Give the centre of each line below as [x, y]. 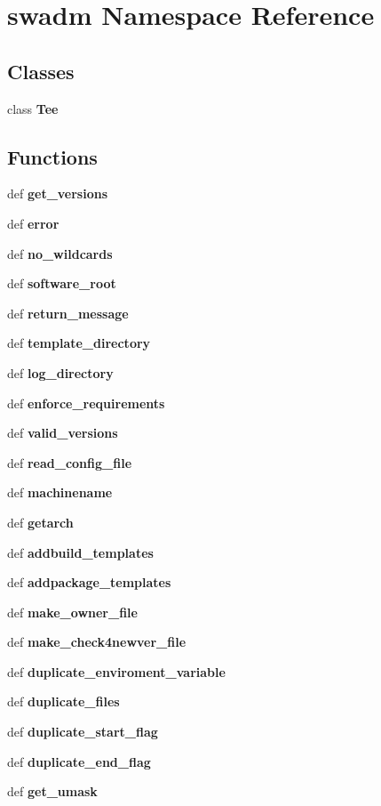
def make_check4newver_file [97, 642]
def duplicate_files [63, 701]
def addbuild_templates [80, 552]
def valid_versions [63, 433]
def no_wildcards [60, 253]
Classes [41, 71]
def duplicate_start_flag [83, 732]
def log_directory [60, 372]
